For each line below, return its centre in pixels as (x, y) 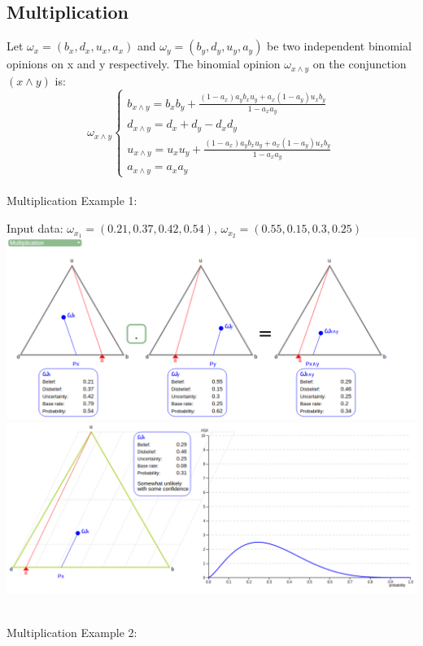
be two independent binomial (339, 46)
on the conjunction (360, 64)
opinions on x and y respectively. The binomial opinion (144, 64)
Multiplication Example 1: (72, 201)
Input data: (35, 228)
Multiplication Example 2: (72, 632)
